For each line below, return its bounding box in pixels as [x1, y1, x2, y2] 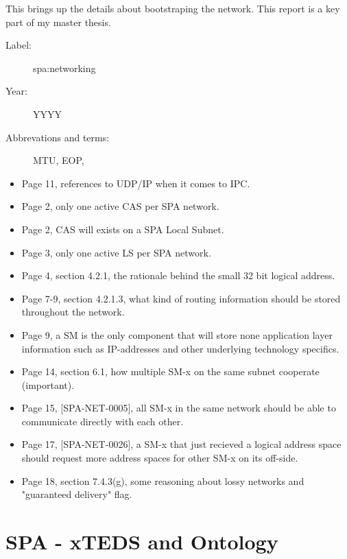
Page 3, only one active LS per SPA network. [21, 245, 211, 259]
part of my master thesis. [5, 14, 111, 29]
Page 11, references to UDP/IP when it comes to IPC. [21, 176, 250, 190]
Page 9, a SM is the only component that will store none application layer [21, 327, 333, 342]
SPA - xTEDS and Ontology [5, 527, 278, 556]
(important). [21, 377, 75, 392]
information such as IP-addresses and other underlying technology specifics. [21, 341, 339, 355]
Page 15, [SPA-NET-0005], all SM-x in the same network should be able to [21, 401, 336, 415]
